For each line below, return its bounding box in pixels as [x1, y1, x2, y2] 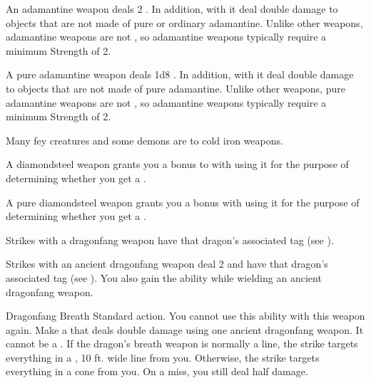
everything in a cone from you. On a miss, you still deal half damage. [6, 364, 308, 379]
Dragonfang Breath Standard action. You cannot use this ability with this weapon [6, 308, 365, 323]
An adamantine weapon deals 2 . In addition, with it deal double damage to [6, 1, 338, 16]
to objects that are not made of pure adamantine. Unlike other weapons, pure [6, 80, 345, 95]
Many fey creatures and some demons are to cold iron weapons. [6, 132, 283, 147]
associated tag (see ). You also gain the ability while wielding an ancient [6, 270, 322, 285]
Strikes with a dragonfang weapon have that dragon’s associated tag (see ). [6, 232, 334, 247]
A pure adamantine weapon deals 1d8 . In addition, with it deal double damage [6, 67, 354, 82]
